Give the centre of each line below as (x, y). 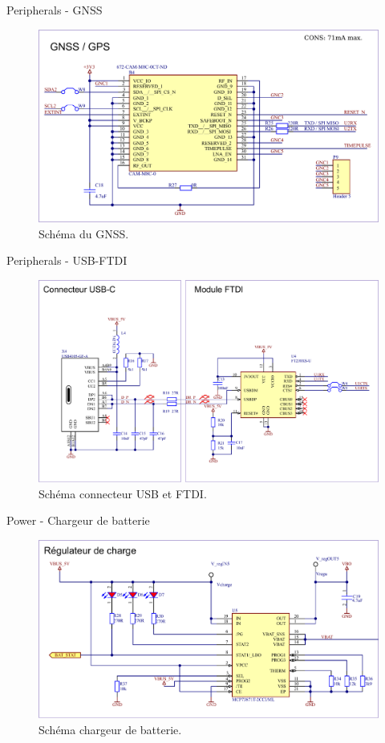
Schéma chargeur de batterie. (110, 729)
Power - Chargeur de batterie (78, 520)
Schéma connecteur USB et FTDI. (123, 493)
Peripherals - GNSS (55, 10)
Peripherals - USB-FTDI (67, 260)
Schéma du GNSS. (84, 233)
